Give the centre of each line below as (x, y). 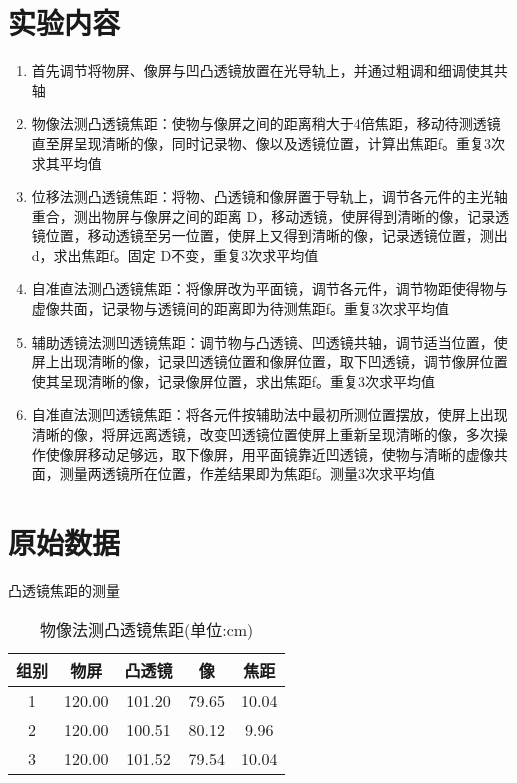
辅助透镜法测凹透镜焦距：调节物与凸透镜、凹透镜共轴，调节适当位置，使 (269, 341)
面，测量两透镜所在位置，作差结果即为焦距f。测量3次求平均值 (233, 473)
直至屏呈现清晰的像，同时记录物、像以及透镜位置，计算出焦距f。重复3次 (268, 142)
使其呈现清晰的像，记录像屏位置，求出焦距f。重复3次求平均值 (233, 380)
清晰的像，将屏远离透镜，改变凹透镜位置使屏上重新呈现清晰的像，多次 (262, 434)
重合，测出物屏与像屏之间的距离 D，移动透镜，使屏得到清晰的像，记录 (263, 215)
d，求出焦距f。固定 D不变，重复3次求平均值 (175, 254)
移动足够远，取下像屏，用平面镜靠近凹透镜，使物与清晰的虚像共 (297, 453)
